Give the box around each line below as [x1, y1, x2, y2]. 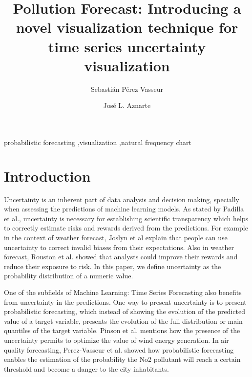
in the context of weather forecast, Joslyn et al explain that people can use [4, 232, 228, 242]
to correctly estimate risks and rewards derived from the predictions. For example [4, 223, 248, 233]
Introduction [4, 166, 91, 186]
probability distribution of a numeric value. [4, 271, 133, 281]
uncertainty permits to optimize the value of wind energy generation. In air [4, 335, 229, 345]
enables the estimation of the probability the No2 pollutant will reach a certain [4, 354, 241, 364]
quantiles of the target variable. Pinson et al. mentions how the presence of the [4, 325, 240, 335]
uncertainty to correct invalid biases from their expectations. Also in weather [4, 242, 234, 252]
